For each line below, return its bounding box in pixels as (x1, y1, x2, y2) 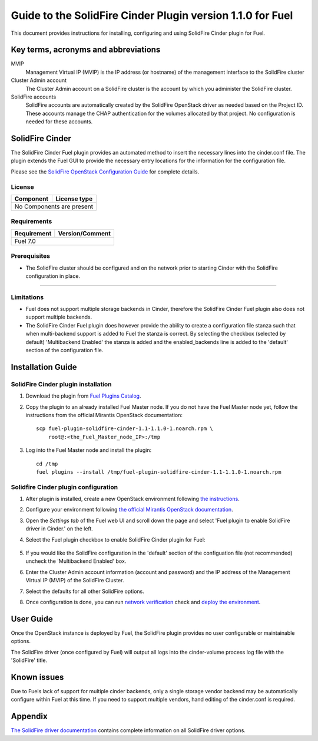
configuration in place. (25, 272, 81, 280)
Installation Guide (11, 362, 77, 372)
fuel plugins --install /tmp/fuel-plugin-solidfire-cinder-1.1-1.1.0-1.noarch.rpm (36, 468, 281, 475)
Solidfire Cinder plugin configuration (11, 483, 118, 491)
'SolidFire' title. (11, 657, 47, 664)
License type (55, 195, 93, 203)
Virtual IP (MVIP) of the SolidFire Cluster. (25, 577, 124, 584)
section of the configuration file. (25, 347, 104, 353)
